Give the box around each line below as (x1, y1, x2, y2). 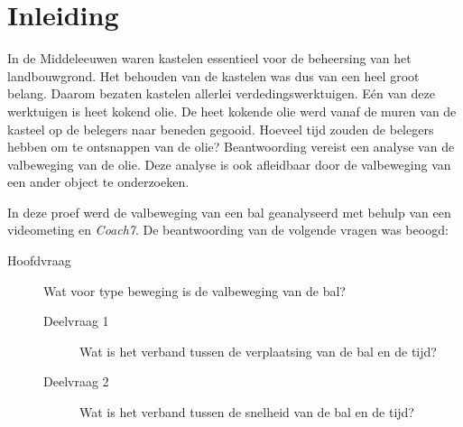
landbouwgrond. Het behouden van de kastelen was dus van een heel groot (7, 66, 420, 85)
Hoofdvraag (7, 251, 71, 270)
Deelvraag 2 (43, 372, 109, 391)
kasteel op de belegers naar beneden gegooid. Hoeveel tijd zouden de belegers (7, 119, 434, 138)
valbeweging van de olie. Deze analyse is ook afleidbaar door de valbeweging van (7, 154, 451, 173)
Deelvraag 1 (43, 311, 109, 330)
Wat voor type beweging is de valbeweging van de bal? (43, 281, 346, 300)
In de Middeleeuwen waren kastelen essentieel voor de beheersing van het (7, 49, 412, 68)
